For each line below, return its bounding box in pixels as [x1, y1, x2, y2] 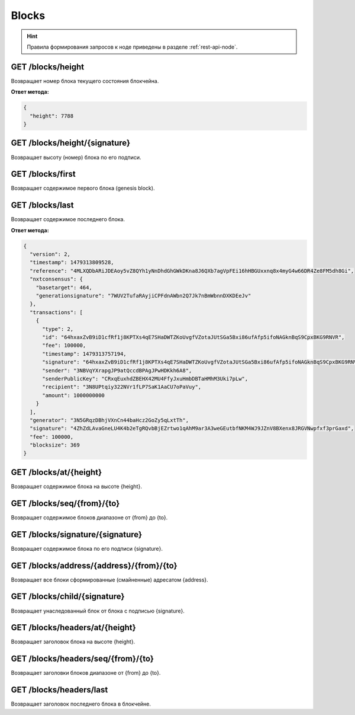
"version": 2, [30, 251, 71, 258]
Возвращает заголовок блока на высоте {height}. [11, 638, 135, 646]
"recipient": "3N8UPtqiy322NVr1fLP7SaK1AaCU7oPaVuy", [42, 384, 202, 391]
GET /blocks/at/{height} [11, 467, 102, 477]
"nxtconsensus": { [30, 276, 83, 283]
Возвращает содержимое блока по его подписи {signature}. [11, 545, 163, 552]
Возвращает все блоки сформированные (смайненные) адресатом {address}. [11, 576, 208, 583]
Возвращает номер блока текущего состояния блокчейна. [11, 77, 159, 84]
